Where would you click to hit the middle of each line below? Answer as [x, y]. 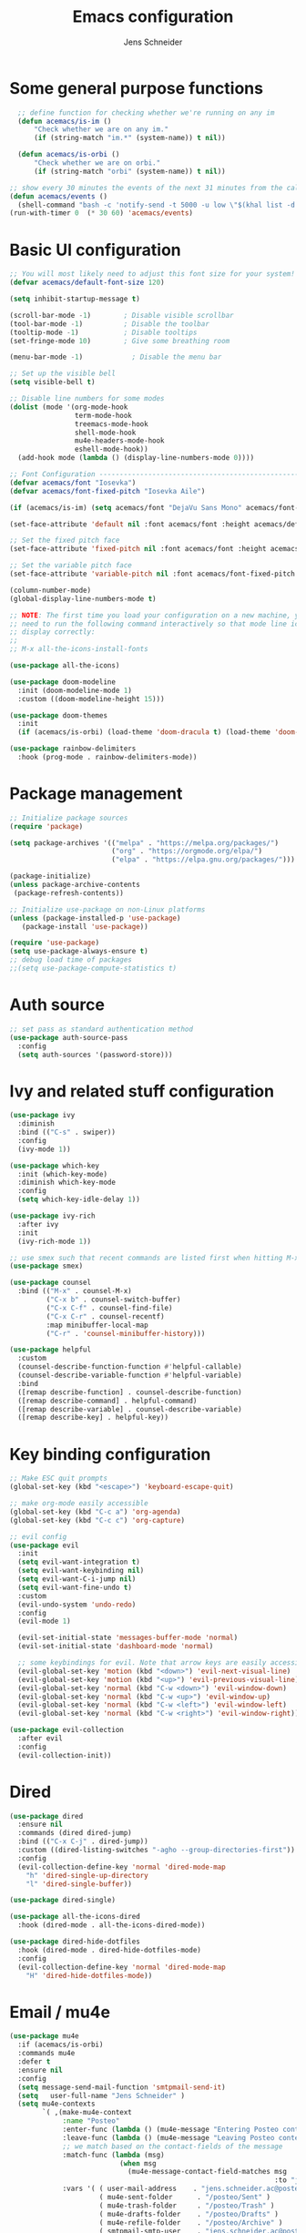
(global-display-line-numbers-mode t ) [83, 598]
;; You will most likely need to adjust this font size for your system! [153, 274]
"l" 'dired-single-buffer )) [79, 1884]
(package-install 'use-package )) [85, 926]
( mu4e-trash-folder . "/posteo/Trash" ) [187, 2206]
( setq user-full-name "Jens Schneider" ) [101, 2095]
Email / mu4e [60, 2012]
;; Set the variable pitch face [71, 566]
